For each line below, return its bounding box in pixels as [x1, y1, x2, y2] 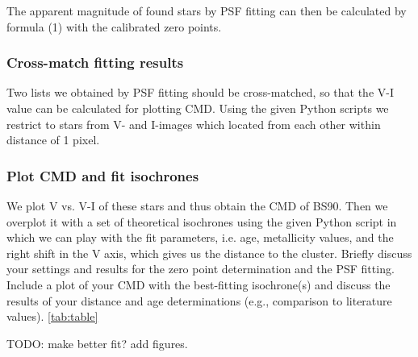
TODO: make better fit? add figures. [6, 334, 188, 351]
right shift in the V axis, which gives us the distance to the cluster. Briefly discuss [6, 244, 412, 261]
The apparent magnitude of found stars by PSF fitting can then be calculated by [6, 2, 407, 19]
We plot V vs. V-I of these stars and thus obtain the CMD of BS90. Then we [6, 197, 388, 214]
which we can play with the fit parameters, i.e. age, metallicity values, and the [6, 229, 394, 246]
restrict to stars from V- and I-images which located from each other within [6, 115, 381, 132]
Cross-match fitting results [6, 52, 184, 73]
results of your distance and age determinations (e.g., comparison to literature [6, 292, 392, 309]
